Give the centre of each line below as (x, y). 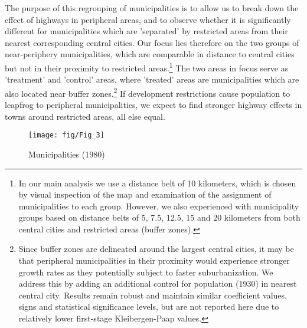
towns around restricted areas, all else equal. (85, 116)
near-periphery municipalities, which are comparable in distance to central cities (150, 54)
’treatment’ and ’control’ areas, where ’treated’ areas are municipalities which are (152, 79)
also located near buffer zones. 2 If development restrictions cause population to (148, 92)
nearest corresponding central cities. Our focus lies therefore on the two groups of (152, 42)
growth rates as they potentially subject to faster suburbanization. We (146, 272)
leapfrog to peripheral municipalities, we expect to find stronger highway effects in (153, 105)
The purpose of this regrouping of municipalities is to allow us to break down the (152, 8)
